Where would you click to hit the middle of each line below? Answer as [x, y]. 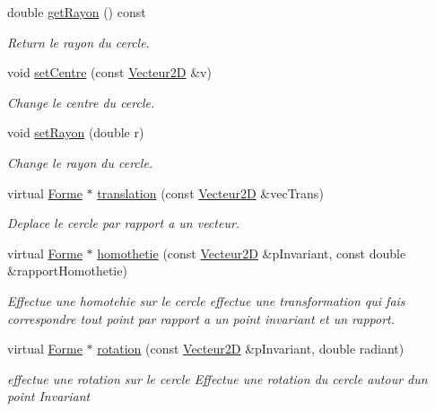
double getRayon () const [77, 12]
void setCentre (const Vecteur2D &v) [109, 72]
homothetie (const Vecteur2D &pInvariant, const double [252, 253]
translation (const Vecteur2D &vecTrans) [210, 192]
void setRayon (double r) [76, 132]
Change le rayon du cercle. [80, 162]
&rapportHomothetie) [67, 271]
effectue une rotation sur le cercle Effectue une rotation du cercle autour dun [217, 378]
